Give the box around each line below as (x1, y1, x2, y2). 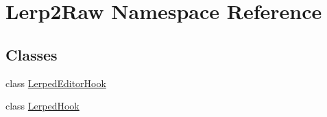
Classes (5, 44, 58, 65)
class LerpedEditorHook (5, 76, 106, 90)
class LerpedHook (5, 99, 80, 113)
